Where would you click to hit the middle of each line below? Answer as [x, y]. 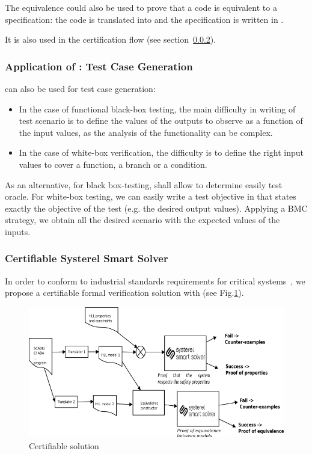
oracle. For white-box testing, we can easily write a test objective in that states [151, 196]
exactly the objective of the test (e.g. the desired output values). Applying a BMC [156, 208]
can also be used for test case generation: [80, 88]
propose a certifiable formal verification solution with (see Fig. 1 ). [124, 293]
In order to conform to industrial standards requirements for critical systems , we [155, 281]
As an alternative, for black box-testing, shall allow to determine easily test [144, 184]
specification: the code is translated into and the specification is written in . [144, 19]
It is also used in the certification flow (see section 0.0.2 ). [111, 39]
